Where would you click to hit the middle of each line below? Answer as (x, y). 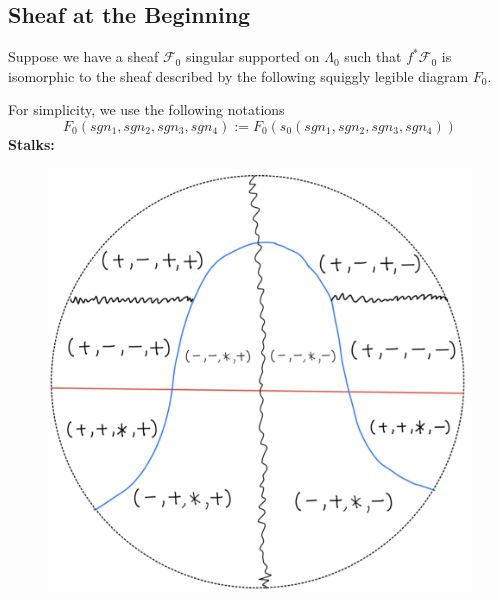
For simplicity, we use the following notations (146, 109)
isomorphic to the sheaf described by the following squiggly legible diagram (238, 75)
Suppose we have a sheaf (83, 56)
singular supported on (252, 56)
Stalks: (31, 143)
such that (373, 56)
